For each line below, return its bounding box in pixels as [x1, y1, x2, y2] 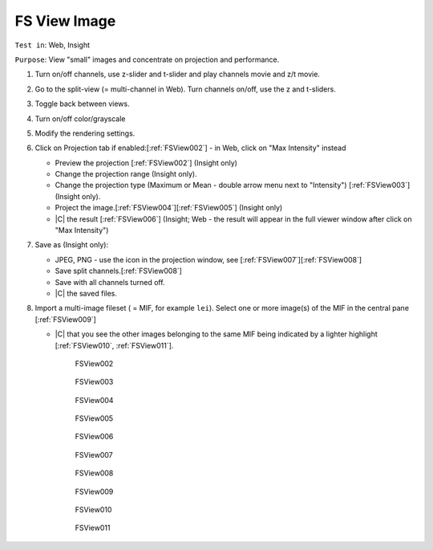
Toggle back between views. [34, 99, 130, 108]
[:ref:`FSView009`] [34, 314, 96, 324]
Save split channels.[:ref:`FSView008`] [55, 266, 182, 276]
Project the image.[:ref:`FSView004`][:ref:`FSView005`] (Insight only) [55, 203, 283, 213]
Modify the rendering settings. [34, 128, 136, 138]
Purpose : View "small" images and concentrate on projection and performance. [14, 55, 280, 64]
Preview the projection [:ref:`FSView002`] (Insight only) [55, 157, 238, 168]
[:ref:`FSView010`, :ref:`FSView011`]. [55, 340, 174, 350]
